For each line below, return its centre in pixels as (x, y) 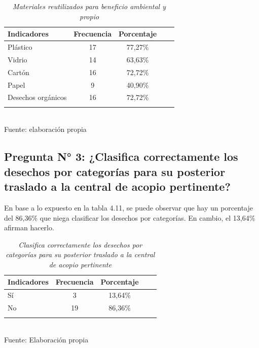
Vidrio (17, 59)
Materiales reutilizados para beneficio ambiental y (89, 6)
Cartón (18, 72)
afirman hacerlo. (29, 228)
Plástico (20, 47)
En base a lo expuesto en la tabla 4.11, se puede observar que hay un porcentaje (128, 207)
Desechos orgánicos (37, 97)
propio (89, 16)
